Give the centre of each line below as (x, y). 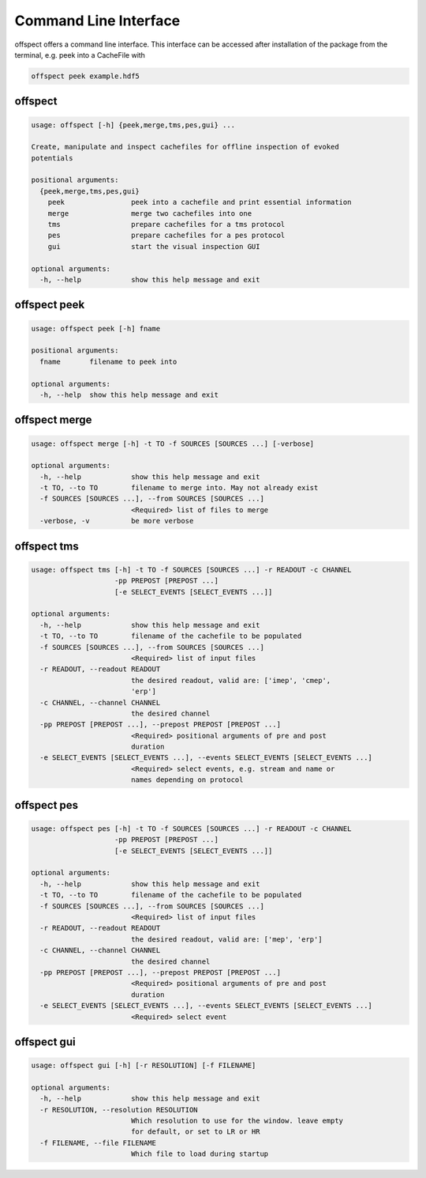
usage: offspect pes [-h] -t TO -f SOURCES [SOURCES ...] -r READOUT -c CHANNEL (191, 829)
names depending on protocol (187, 780)
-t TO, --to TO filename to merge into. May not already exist (179, 488)
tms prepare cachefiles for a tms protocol (166, 225)
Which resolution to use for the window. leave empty (237, 1121)
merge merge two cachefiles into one (150, 213)
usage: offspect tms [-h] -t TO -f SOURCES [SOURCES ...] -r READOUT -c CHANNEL (191, 570)
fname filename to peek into (108, 361)
